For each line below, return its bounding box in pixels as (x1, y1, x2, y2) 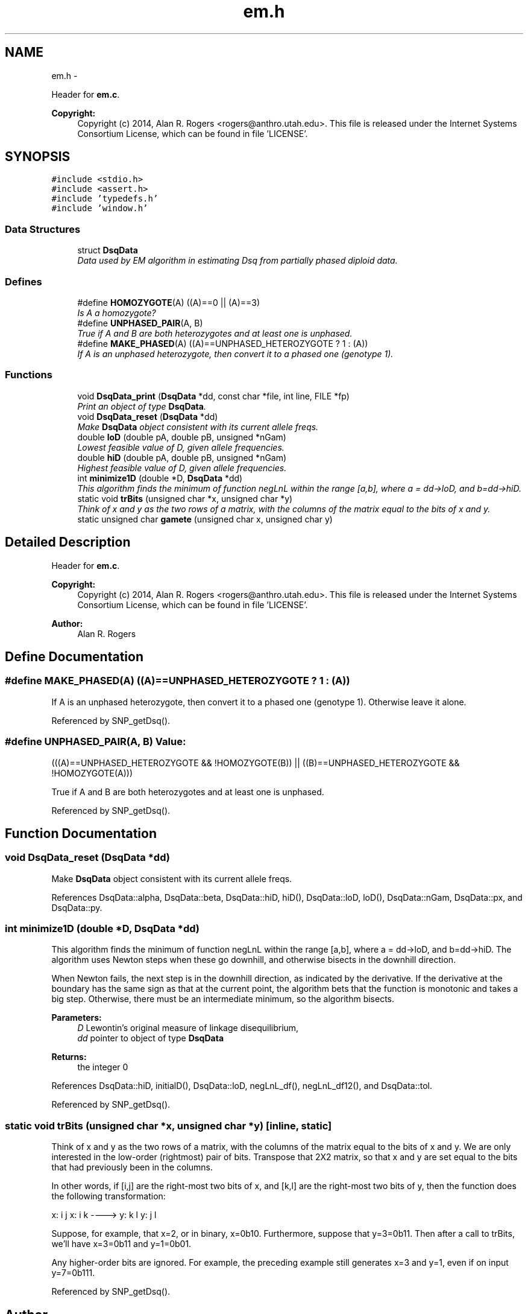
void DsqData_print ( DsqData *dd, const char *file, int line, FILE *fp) (77, 390, 350, 401)
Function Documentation (5, 825, 157, 841)
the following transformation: (51, 1191, 166, 1202)
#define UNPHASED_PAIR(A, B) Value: (5, 735, 186, 748)
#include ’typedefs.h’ (51, 194, 159, 204)
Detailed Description (5, 535, 131, 550)
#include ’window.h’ (51, 203, 148, 214)
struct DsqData (77, 245, 138, 256)
